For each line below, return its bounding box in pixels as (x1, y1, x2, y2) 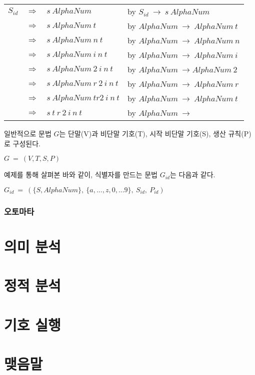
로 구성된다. (4, 138, 40, 148)
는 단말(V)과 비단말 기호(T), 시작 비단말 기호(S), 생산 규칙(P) (59, 128, 251, 138)
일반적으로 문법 (4, 128, 51, 138)
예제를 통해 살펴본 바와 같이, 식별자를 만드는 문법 (4, 169, 158, 180)
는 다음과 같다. (169, 169, 215, 180)
